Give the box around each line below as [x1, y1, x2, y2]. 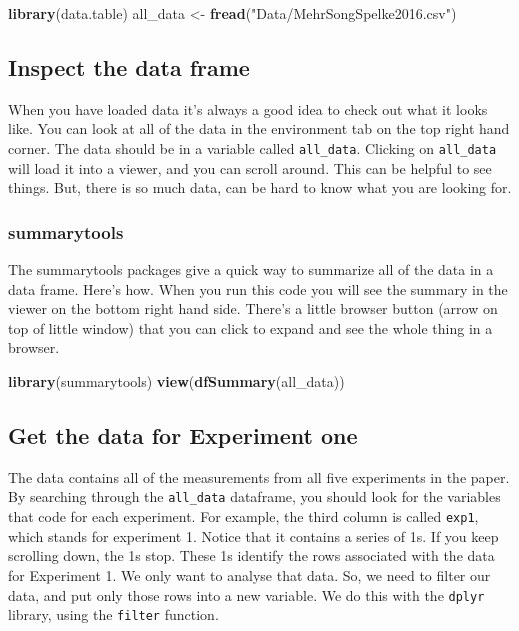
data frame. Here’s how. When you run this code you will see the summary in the [8, 278, 508, 299]
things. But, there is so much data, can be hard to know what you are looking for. [8, 177, 512, 198]
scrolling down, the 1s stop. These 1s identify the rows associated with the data [8, 545, 495, 566]
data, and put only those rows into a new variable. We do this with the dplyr [8, 584, 485, 605]
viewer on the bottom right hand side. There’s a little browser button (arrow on [8, 298, 498, 319]
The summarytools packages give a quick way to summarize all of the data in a [8, 259, 494, 280]
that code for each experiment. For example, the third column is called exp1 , [8, 506, 479, 527]
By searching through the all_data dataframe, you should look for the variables [8, 486, 501, 507]
